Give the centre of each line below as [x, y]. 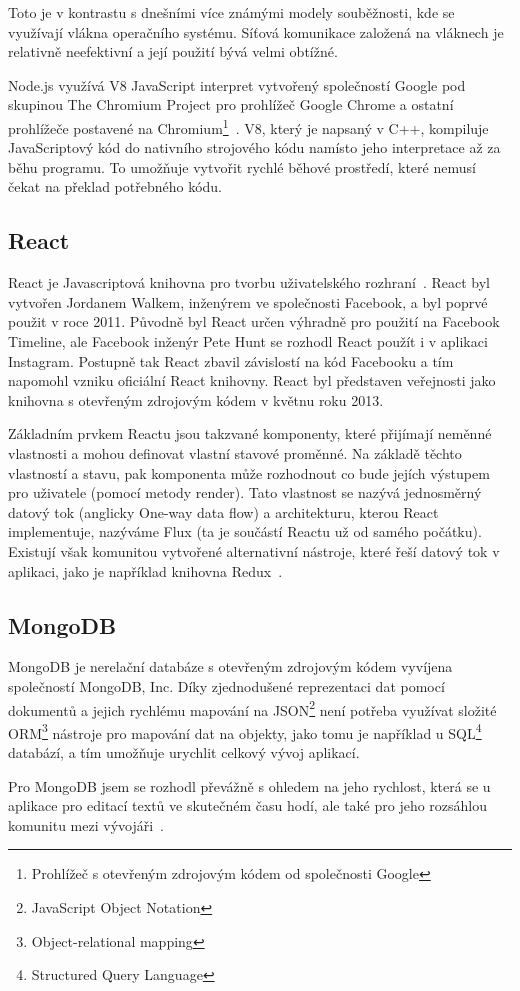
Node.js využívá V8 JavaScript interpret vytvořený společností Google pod [237, 84]
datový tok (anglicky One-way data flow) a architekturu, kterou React [223, 511]
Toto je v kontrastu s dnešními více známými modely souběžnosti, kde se [231, 12]
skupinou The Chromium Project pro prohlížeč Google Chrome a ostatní [231, 104]
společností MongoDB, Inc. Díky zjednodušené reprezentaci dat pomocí [226, 685]
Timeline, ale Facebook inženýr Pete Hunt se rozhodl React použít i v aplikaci [248, 340]
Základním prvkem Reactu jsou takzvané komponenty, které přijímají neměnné [250, 433]
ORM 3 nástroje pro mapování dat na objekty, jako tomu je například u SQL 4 [245, 731]
